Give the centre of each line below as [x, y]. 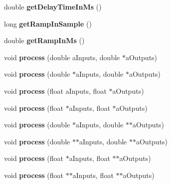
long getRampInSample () [48, 23]
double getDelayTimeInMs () [53, 7]
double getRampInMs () [44, 40]
